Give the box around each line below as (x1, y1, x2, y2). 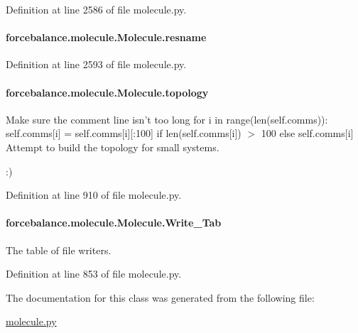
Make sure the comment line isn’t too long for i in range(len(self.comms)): (6, 111, 328, 126)
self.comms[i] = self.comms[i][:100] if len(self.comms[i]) (6, 126, 242, 141)
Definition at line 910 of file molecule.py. (6, 187, 182, 202)
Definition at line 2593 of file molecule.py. (6, 57, 187, 72)
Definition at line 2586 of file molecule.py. (6, 2, 187, 16)
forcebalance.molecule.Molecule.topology (6, 84, 209, 99)
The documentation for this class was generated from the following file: (6, 290, 315, 305)
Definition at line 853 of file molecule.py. (6, 266, 182, 281)
